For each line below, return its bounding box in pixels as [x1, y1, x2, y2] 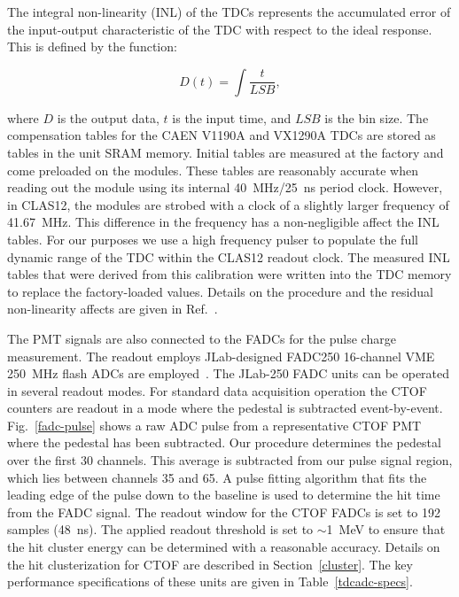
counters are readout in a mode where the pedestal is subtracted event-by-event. [7, 399, 443, 417]
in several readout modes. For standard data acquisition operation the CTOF [7, 381, 427, 399]
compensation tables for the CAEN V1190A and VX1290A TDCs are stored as [7, 126, 436, 144]
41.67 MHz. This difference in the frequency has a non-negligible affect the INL [7, 213, 440, 231]
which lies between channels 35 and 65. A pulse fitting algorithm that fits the [7, 468, 427, 486]
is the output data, [57, 108, 159, 127]
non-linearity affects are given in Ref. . [7, 299, 218, 318]
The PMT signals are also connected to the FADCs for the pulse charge [7, 329, 396, 347]
